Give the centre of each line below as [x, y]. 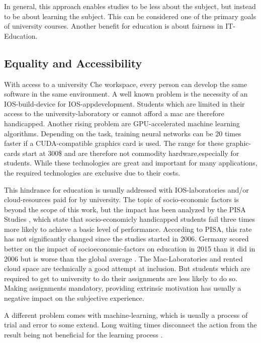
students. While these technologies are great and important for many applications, [131, 163]
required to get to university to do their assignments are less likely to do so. [121, 278]
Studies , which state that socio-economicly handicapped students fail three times [130, 219]
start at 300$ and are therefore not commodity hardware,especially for [131, 153]
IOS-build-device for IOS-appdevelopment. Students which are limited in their [124, 103]
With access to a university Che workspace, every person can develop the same [126, 84]
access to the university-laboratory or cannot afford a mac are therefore [114, 113]
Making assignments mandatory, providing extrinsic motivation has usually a [123, 288]
